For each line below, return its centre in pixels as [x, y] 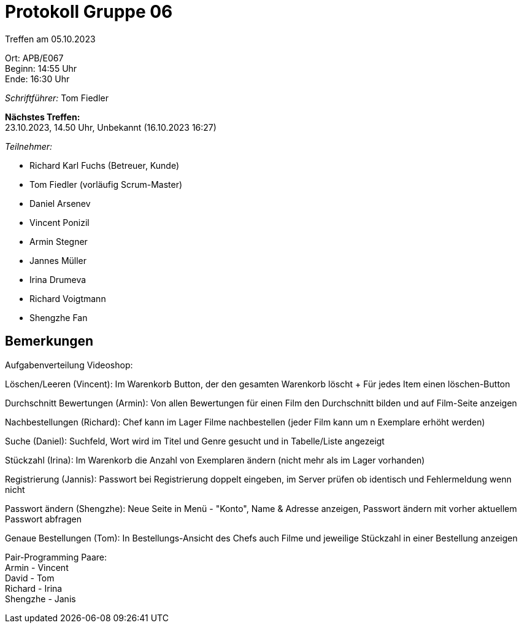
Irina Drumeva [58, 279]
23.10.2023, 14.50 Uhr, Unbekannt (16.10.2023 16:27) [111, 127]
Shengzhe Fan [59, 317]
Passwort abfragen [43, 519]
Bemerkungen [49, 341]
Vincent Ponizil [59, 222]
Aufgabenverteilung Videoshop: [69, 365]
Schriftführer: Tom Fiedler [57, 98]
